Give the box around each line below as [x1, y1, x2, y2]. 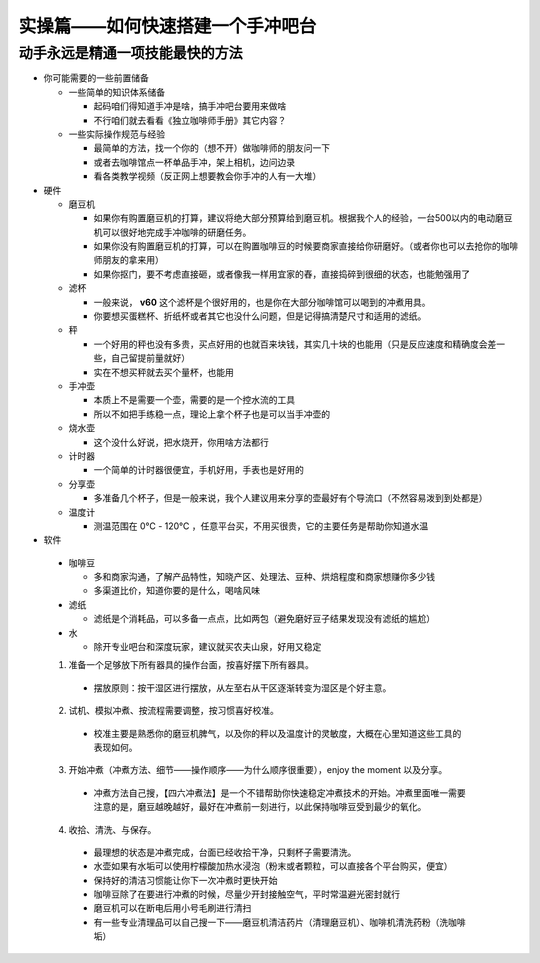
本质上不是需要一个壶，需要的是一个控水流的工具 [93, 394, 295, 406]
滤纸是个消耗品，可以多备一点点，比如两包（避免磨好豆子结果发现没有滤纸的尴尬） [93, 613, 435, 625]
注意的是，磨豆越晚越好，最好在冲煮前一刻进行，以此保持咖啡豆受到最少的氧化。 [93, 801, 427, 813]
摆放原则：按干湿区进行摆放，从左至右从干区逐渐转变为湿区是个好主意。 [93, 681, 392, 694]
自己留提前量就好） [110, 352, 190, 364]
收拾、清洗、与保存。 [68, 823, 157, 835]
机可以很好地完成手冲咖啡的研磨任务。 [93, 226, 252, 238]
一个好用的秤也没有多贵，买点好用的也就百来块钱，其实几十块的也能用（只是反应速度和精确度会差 [93, 338, 497, 350]
